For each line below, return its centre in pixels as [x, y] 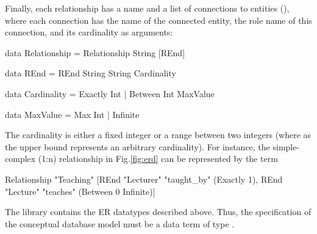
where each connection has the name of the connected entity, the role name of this [158, 20]
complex [20, 159]
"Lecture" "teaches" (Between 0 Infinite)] [80, 191]
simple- [286, 146]
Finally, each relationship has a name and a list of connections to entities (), [147, 8]
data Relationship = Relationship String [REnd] [95, 52]
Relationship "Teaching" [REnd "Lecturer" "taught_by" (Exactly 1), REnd [144, 179]
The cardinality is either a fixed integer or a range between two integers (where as [158, 135]
